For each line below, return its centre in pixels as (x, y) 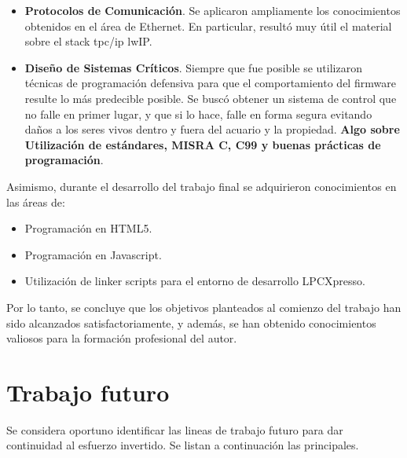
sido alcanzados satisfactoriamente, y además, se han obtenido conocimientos (191, 322)
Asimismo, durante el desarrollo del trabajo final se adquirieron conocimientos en (202, 186)
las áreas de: (36, 202)
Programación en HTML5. (88, 228)
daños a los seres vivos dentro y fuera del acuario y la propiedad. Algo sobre (212, 129)
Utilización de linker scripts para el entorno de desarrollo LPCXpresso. (195, 281)
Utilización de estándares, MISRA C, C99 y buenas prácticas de (203, 144)
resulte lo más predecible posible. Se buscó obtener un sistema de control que (211, 98)
